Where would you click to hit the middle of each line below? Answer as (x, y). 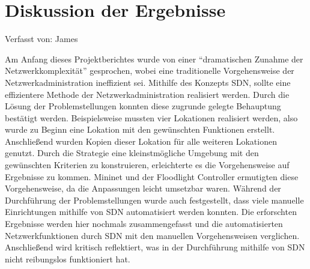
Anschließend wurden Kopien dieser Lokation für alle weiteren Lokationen (141, 141)
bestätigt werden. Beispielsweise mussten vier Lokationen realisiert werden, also (151, 117)
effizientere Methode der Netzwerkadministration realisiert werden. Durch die (147, 94)
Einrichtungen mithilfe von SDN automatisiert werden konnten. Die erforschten (151, 212)
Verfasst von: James (41, 39)
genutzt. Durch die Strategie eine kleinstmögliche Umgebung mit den (132, 153)
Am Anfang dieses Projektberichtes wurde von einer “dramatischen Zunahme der (154, 59)
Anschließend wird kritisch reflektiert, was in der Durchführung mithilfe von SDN (155, 247)
